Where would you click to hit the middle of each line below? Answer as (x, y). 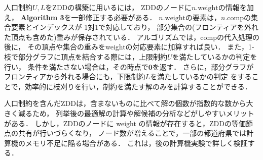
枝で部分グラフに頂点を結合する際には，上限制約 (86, 56)
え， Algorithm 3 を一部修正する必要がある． (80, 17)
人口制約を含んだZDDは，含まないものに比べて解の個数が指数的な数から (125, 103)
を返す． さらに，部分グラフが (203, 66)
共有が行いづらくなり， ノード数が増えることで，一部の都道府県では (132, 133)
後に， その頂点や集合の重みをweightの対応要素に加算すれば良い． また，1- (129, 47)
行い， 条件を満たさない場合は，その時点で (76, 66)
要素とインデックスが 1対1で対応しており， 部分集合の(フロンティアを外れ (135, 27)
